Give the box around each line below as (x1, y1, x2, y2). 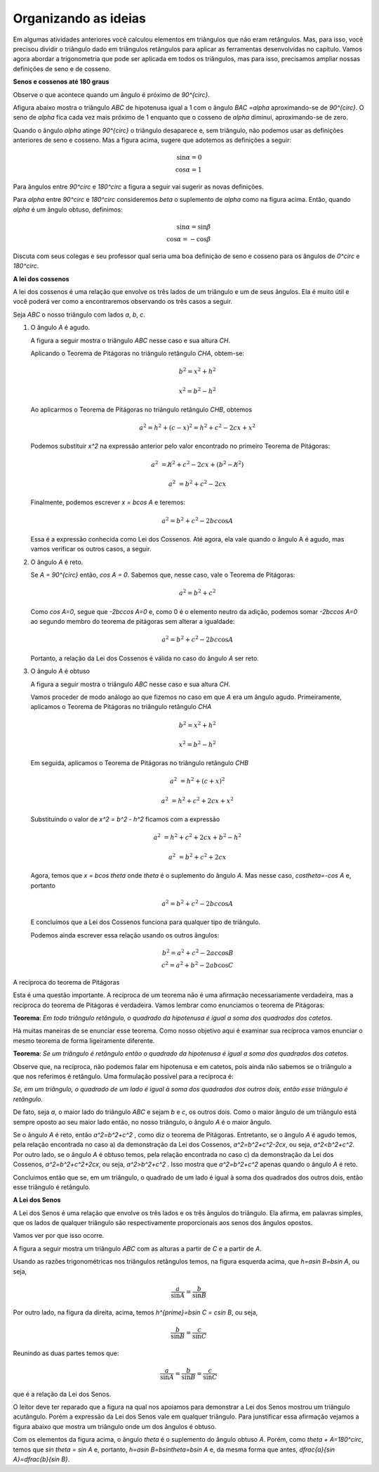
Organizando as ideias (13, 11, 147, 26)
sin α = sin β (176, 223, 211, 231)
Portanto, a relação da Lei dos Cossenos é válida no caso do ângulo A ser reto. (30, 654, 259, 663)
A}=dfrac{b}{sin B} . (13, 1454, 70, 1463)
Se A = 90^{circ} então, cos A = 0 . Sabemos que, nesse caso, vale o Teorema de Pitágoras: (30, 570, 295, 580)
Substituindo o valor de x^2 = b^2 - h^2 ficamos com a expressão (30, 815, 220, 824)
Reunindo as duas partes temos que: (13, 1349, 119, 1357)
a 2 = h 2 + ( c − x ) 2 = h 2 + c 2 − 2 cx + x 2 (139, 423, 256, 432)
